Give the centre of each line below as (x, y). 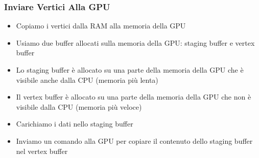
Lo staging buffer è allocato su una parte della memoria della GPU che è (130, 70)
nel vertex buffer (42, 151)
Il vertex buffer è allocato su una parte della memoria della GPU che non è (134, 97)
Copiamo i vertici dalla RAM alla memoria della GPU (101, 26)
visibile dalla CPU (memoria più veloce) (79, 106)
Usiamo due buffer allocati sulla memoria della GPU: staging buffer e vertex (135, 42)
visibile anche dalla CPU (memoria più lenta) (87, 80)
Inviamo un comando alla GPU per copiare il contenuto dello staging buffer (134, 140)
